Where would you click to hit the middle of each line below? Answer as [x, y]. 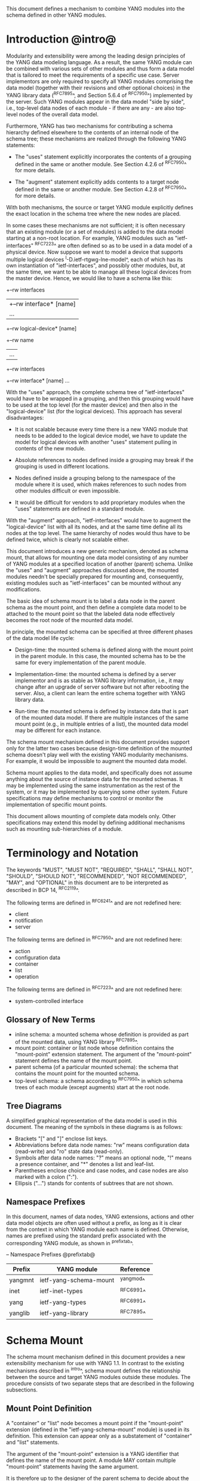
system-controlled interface [49, 1001]
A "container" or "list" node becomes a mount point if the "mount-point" [95, 1423]
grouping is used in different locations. [62, 467]
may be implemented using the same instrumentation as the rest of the [93, 786]
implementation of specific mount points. [57, 805]
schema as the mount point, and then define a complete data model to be [96, 608]
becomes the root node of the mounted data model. [70, 620]
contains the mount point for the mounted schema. [77, 1074]
